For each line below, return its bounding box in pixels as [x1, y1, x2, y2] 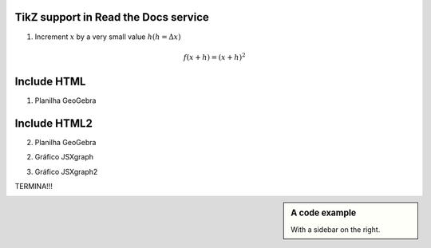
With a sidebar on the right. [291, 224, 381, 234]
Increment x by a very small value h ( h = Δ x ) [34, 32, 181, 41]
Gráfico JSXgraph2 [34, 167, 98, 176]
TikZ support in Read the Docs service [14, 10, 209, 24]
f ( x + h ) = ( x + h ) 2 [183, 52, 246, 61]
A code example [291, 207, 357, 218]
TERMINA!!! [14, 181, 53, 191]
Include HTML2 [14, 116, 93, 130]
